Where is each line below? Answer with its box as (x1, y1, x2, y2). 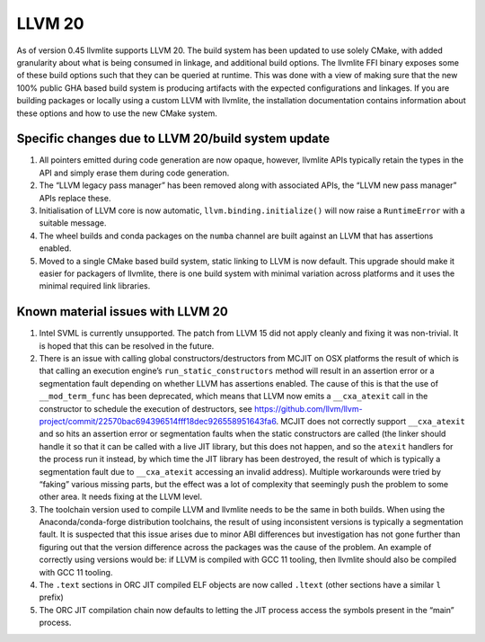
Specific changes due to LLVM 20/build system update (16, 131, 331, 147)
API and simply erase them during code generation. (39, 167, 230, 178)
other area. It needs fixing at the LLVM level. (39, 491, 202, 503)
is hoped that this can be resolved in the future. (39, 340, 215, 351)
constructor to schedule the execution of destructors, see (39, 403, 253, 414)
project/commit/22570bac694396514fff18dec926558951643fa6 (39, 415, 277, 426)
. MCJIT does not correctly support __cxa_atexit (275, 415, 466, 426)
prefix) (39, 592, 65, 602)
